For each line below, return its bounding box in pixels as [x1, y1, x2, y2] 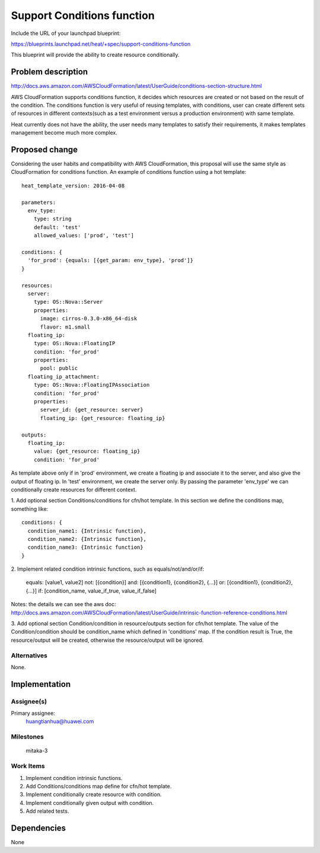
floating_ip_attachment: [27, 373, 100, 380]
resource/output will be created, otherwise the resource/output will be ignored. [11, 636, 204, 644]
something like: [11, 505, 49, 513]
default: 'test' [33, 224, 81, 231]
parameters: [21, 199, 56, 206]
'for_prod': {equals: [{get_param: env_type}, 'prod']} [27, 257, 194, 264]
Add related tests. [25, 807, 69, 815]
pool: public [40, 365, 78, 372]
